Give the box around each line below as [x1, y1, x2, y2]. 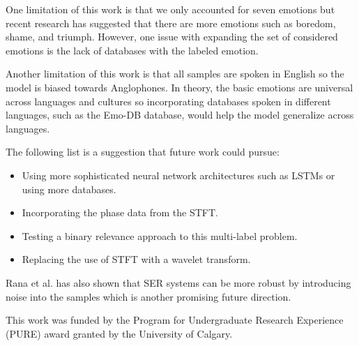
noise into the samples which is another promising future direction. [6, 289, 291, 303]
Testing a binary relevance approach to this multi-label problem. [22, 228, 298, 243]
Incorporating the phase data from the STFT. [22, 205, 218, 220]
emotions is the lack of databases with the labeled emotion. [6, 43, 259, 57]
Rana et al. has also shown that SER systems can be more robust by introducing [6, 275, 351, 289]
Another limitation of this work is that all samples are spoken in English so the [6, 66, 344, 81]
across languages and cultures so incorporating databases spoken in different [6, 93, 331, 108]
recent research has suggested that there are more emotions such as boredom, [6, 15, 336, 30]
